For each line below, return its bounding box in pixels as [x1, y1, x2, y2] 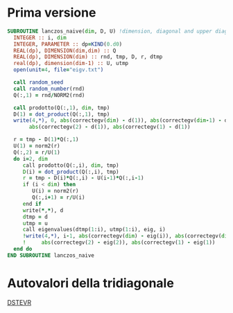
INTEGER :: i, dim [13, 34, 67, 41]
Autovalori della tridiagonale [7, 276, 175, 291]
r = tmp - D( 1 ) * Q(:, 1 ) [13, 136, 79, 143]
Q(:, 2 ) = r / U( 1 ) [13, 149, 60, 156]
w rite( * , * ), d [22, 206, 64, 214]
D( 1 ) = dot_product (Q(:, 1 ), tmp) [13, 111, 110, 118]
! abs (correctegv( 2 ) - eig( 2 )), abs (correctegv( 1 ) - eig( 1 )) [22, 239, 216, 247]
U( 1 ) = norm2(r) [13, 143, 60, 150]
